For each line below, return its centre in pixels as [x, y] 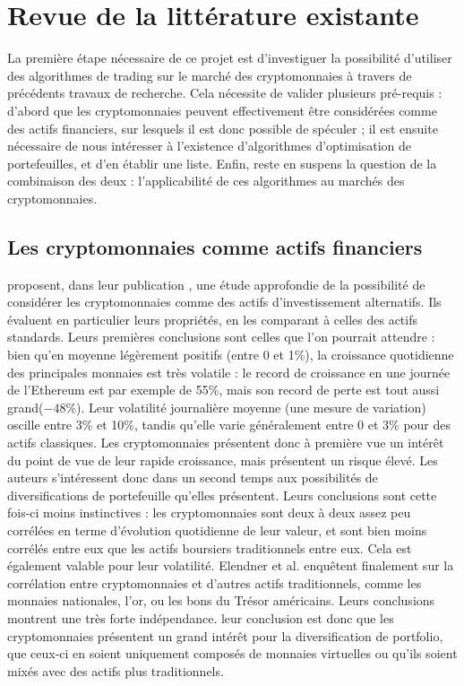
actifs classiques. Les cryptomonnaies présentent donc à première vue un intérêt [226, 443]
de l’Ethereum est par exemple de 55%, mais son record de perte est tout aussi [223, 390]
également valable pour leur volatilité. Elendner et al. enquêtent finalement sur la [231, 565]
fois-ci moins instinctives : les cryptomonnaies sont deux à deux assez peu [209, 512]
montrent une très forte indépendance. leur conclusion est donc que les [201, 617]
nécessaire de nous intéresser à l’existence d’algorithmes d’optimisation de [210, 146]
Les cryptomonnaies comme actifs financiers [215, 246]
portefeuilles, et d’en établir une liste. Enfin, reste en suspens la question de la [222, 163]
